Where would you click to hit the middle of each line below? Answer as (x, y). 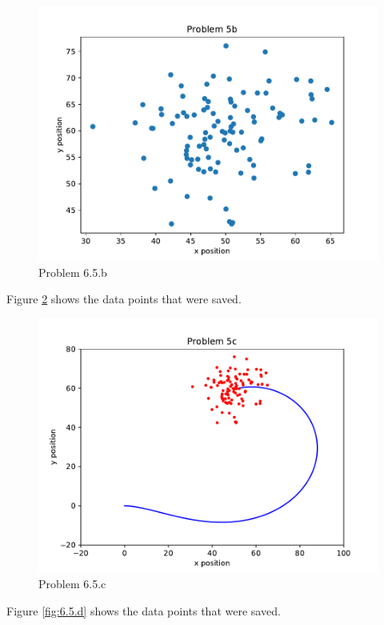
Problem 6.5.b (73, 272)
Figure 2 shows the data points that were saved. (124, 299)
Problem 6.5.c (72, 584)
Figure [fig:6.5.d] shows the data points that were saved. (144, 610)
